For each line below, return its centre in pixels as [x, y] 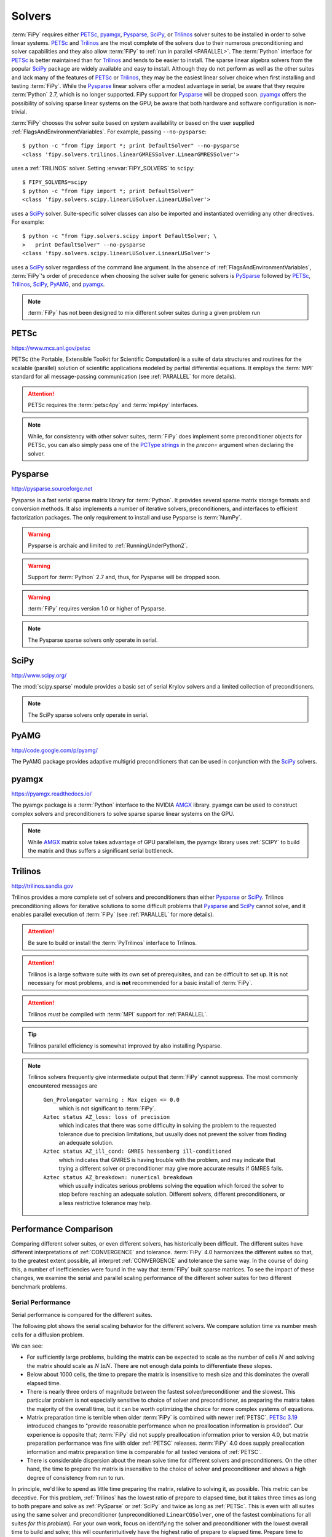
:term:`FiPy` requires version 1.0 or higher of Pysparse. [97, 608]
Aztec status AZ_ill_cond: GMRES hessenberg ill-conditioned [137, 1152]
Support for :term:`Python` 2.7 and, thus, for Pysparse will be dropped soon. [124, 577]
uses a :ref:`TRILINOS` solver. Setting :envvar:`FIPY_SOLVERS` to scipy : [103, 168]
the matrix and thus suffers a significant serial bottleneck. [101, 850]
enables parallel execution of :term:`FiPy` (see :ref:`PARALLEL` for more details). [113, 915]
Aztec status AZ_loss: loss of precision [107, 1117]
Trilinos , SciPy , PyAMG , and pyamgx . [58, 284]
